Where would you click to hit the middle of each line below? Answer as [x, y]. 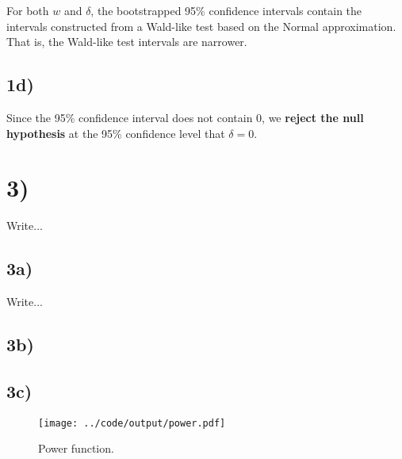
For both [28, 10]
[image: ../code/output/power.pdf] [132, 423]
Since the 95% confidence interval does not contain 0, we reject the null [185, 117]
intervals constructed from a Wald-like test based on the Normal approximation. [201, 26]
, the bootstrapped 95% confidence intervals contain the [226, 10]
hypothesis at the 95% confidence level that [116, 133]
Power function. [76, 448]
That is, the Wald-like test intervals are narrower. [127, 42]
